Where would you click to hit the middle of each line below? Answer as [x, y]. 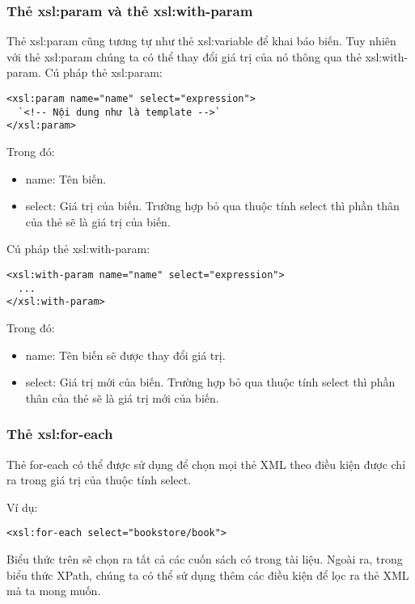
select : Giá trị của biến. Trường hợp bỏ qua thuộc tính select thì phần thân [212, 206]
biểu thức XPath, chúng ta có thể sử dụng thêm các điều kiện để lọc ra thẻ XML [208, 574]
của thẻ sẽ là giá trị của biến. [98, 221]
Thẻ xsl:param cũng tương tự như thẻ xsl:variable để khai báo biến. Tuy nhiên [201, 41]
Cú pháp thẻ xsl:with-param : [78, 249]
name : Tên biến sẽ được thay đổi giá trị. [125, 355]
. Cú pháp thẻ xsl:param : [100, 72]
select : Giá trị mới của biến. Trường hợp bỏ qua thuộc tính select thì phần [210, 382]
